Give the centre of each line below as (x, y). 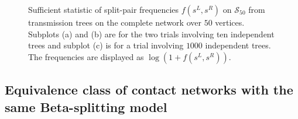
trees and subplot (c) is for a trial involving (106, 45)
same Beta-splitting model (86, 106)
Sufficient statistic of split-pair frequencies (104, 9)
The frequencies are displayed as (86, 56)
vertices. (230, 22)
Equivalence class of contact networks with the (149, 90)
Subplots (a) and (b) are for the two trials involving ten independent (151, 34)
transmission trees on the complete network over (115, 22)
